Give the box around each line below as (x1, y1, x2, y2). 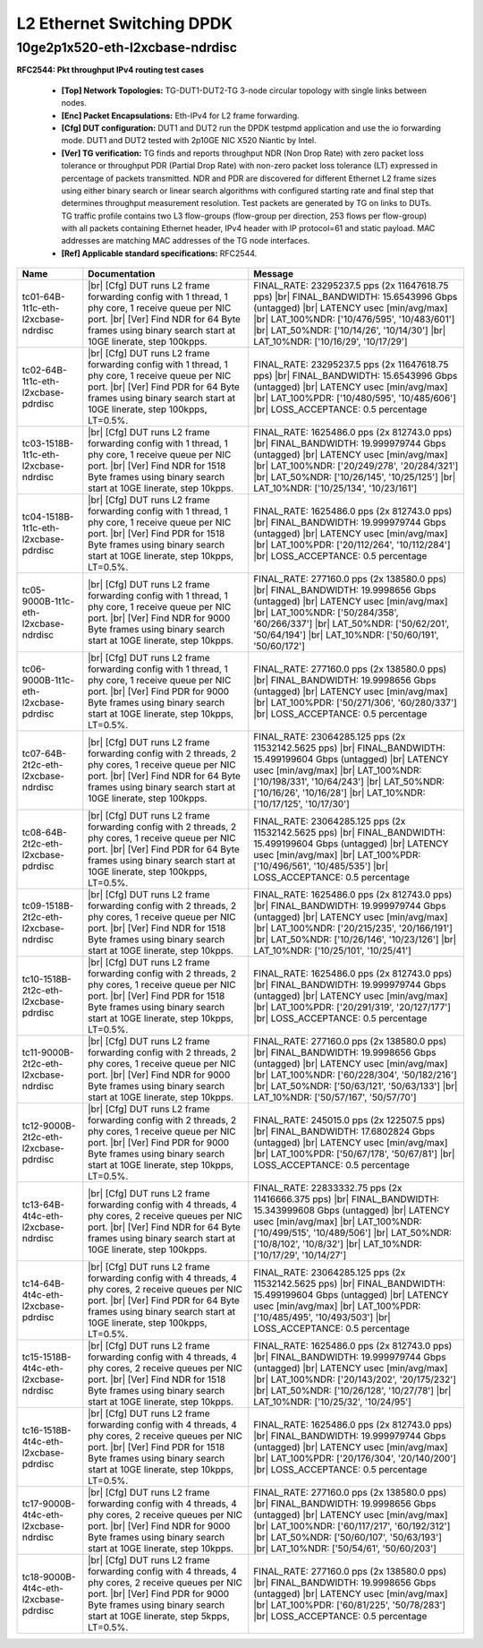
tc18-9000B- (21, 1571, 76, 1584)
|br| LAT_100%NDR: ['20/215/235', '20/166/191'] (253, 923, 453, 935)
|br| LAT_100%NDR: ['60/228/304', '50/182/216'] (253, 1069, 458, 1081)
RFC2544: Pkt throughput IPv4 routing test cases (16, 64, 205, 75)
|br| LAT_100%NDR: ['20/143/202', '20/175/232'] (253, 1373, 456, 1386)
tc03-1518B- (21, 437, 74, 450)
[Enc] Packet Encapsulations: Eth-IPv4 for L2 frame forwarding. (61, 110, 300, 121)
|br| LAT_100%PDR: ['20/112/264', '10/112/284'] (253, 538, 451, 551)
